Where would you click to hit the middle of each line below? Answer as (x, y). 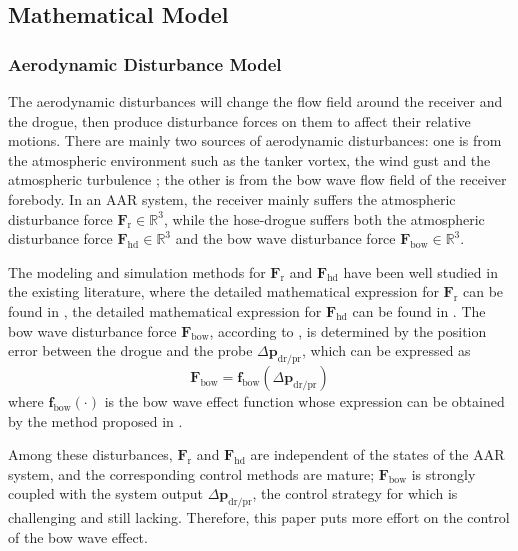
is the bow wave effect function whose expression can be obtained (304, 400)
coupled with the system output (105, 493)
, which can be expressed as (386, 350)
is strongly (443, 473)
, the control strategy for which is (355, 493)
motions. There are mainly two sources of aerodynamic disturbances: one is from (255, 140)
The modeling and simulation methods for (137, 271)
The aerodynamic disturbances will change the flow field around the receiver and (255, 101)
